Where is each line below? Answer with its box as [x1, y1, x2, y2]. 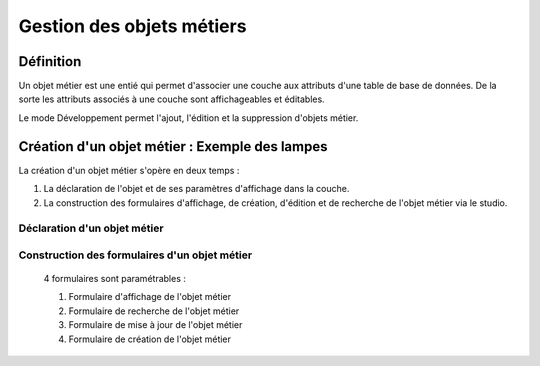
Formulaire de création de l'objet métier [68, 333, 232, 345]
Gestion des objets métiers [18, 15, 247, 37]
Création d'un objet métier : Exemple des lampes [18, 138, 328, 155]
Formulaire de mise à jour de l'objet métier [68, 319, 243, 331]
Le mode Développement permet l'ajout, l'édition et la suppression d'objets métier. [18, 111, 359, 124]
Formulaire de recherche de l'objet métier [68, 305, 240, 317]
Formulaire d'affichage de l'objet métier [68, 291, 232, 303]
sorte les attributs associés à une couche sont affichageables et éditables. [18, 93, 325, 105]
